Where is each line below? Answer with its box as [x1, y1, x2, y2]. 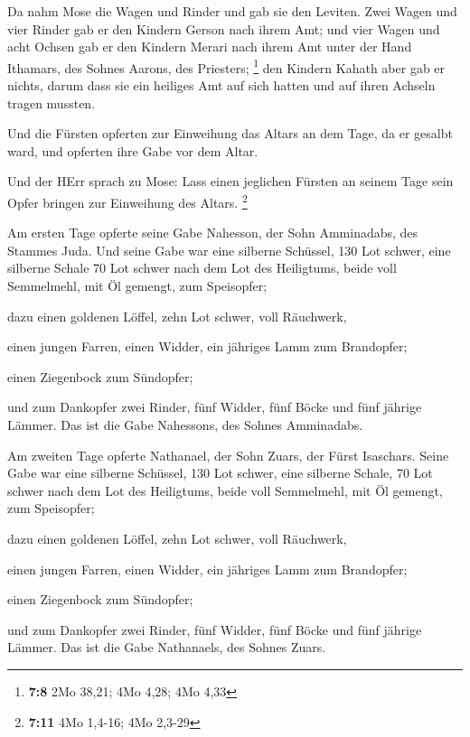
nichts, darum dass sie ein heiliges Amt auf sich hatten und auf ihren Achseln [7, 76, 436, 95]
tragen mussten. [7, 93, 96, 112]
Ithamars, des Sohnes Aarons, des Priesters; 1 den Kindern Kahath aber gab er [7, 55, 446, 77]
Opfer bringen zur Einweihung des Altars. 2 [7, 191, 248, 211]
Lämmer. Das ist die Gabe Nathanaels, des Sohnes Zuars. [7, 638, 326, 657]
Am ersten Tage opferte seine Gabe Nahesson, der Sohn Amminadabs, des [7, 223, 418, 242]
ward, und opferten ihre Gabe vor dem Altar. [7, 141, 258, 160]
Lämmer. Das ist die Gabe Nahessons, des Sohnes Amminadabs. [7, 415, 363, 434]
